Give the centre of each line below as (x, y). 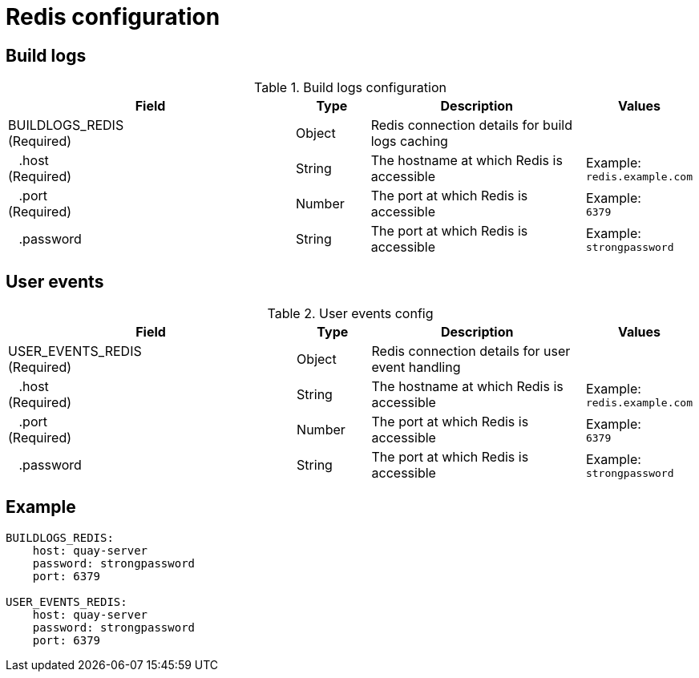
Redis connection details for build (471, 125)
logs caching (409, 141)
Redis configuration (113, 17)
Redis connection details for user (471, 351)
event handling (416, 367)
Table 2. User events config (350, 314)
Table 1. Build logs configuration (350, 88)
